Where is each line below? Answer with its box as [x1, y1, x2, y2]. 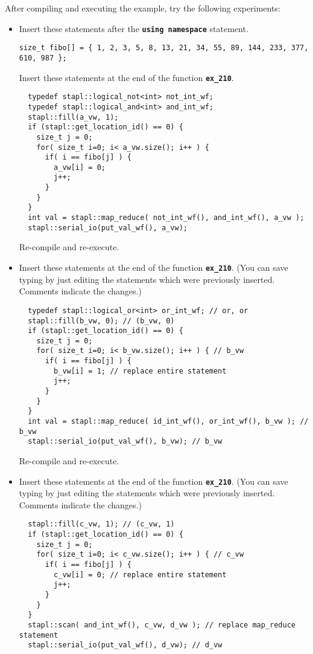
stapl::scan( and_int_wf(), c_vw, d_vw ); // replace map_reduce [28, 621, 296, 630]
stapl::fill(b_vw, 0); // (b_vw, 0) [28, 316, 175, 325]
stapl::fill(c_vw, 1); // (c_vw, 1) [28, 520, 175, 529]
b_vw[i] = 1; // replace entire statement [54, 366, 227, 375]
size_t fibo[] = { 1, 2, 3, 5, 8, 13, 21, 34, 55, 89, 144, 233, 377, [19, 44, 309, 53]
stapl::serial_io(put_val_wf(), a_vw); [28, 223, 188, 232]
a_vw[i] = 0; [54, 163, 106, 172]
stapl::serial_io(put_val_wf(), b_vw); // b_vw [28, 437, 223, 446]
